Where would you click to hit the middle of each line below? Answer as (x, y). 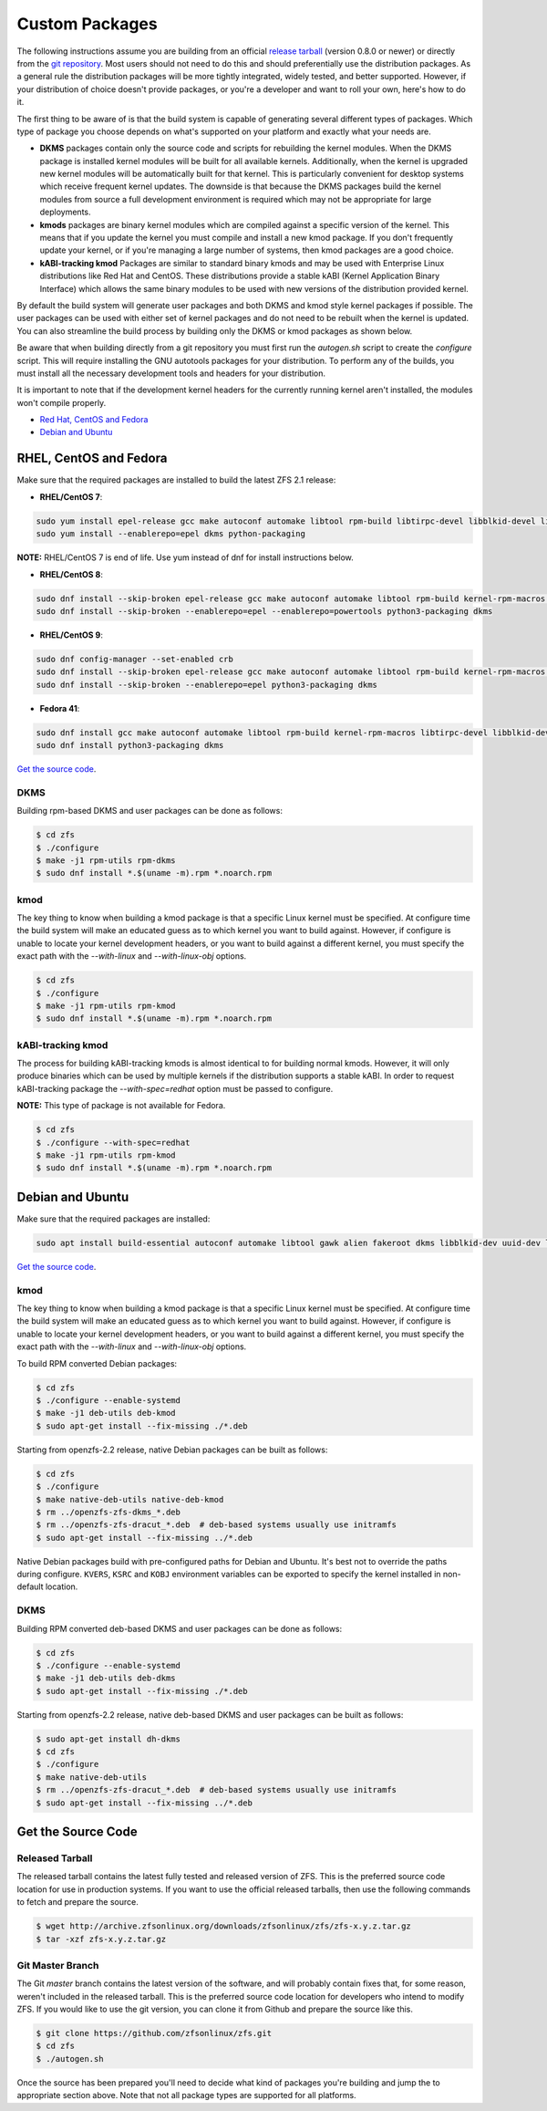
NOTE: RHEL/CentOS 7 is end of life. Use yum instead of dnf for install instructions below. (186, 557)
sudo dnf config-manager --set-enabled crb (135, 659)
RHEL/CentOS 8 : (72, 574)
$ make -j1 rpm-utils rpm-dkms (106, 860)
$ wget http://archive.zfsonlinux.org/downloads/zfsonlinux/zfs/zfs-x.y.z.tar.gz (224, 1926)
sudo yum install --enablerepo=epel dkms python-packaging (170, 534)
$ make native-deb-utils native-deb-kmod (130, 1499)
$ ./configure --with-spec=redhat (113, 1142)
